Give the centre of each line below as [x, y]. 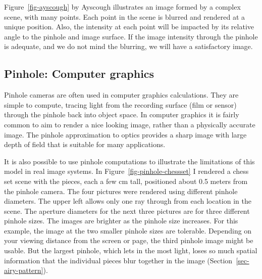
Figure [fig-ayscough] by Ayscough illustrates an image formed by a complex [122, 7]
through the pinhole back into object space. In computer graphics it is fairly [122, 114]
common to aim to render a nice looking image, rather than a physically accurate [130, 124]
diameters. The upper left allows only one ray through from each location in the [128, 201]
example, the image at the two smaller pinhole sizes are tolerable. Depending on [128, 230]
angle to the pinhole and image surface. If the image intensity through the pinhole [131, 36]
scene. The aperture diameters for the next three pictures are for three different [127, 211]
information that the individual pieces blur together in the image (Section [118, 260]
